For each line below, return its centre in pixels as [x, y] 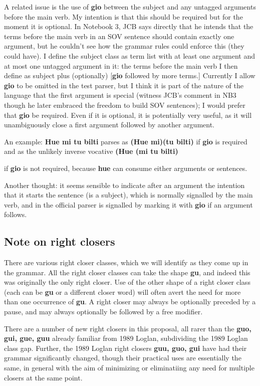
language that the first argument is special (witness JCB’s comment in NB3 [120, 95]
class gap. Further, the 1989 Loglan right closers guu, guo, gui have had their [125, 348]
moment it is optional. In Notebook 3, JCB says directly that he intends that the [129, 26]
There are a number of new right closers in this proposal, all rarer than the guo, [128, 328]
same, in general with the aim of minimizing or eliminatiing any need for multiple [129, 368]
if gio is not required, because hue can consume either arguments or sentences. [126, 168]
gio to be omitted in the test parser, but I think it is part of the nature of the [124, 85]
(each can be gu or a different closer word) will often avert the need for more [122, 292]
